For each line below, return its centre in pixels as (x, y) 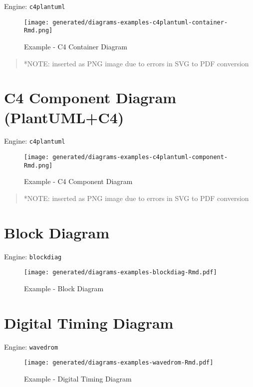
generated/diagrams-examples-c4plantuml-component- (140, 157)
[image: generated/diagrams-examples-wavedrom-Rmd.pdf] (119, 363)
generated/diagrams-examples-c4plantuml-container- (140, 22)
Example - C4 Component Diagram (78, 181)
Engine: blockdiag (33, 256)
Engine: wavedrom (31, 346)
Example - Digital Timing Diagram (78, 379)
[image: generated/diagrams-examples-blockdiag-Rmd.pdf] (121, 273)
